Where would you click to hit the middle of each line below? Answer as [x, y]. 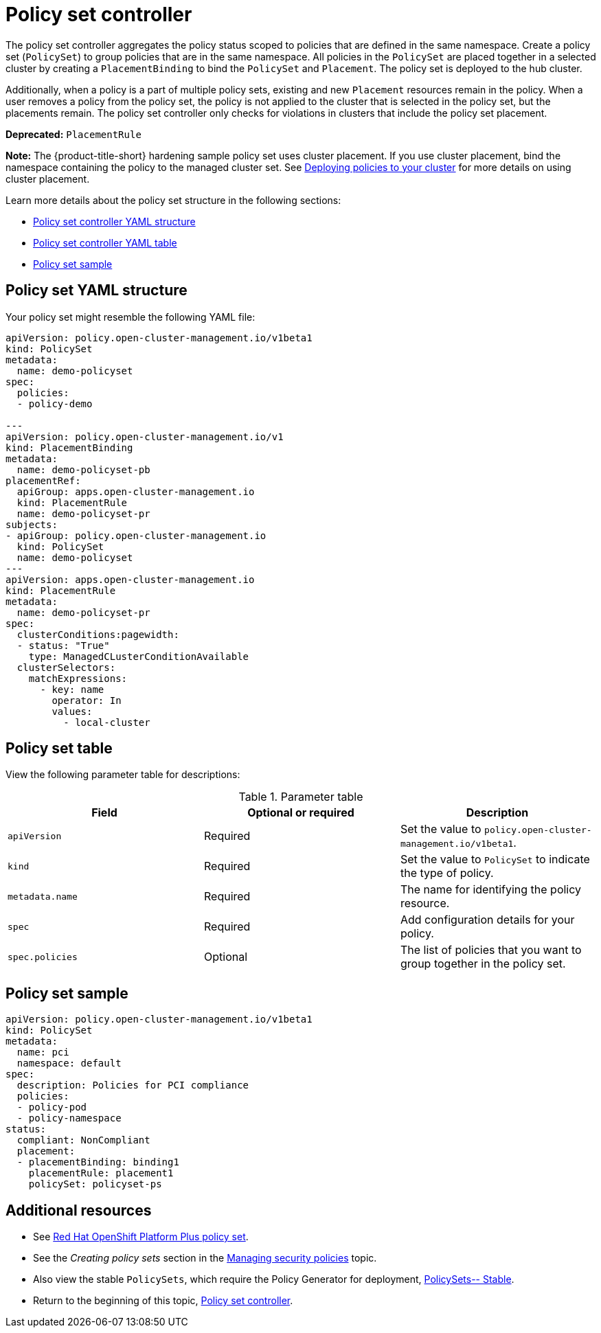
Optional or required [301, 813]
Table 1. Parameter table [301, 797]
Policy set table [59, 749]
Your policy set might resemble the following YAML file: [131, 317]
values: [72, 711]
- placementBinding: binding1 [98, 1162]
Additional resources [79, 1210]
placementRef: [43, 480]
